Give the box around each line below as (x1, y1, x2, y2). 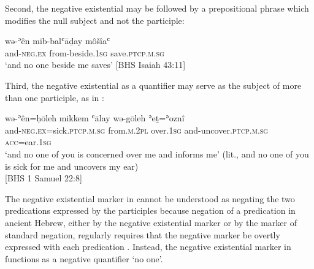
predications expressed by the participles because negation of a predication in (5, 204, 296, 217)
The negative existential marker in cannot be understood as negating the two (5, 192, 295, 205)
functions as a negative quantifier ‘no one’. (5, 252, 163, 265)
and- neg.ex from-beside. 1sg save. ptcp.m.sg (5, 46, 164, 59)
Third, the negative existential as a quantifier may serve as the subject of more (5, 78, 302, 91)
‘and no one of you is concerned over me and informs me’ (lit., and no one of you (5, 147, 309, 160)
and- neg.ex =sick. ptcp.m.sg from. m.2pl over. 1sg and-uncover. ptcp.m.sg (5, 123, 269, 136)
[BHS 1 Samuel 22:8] (5, 172, 82, 184)
